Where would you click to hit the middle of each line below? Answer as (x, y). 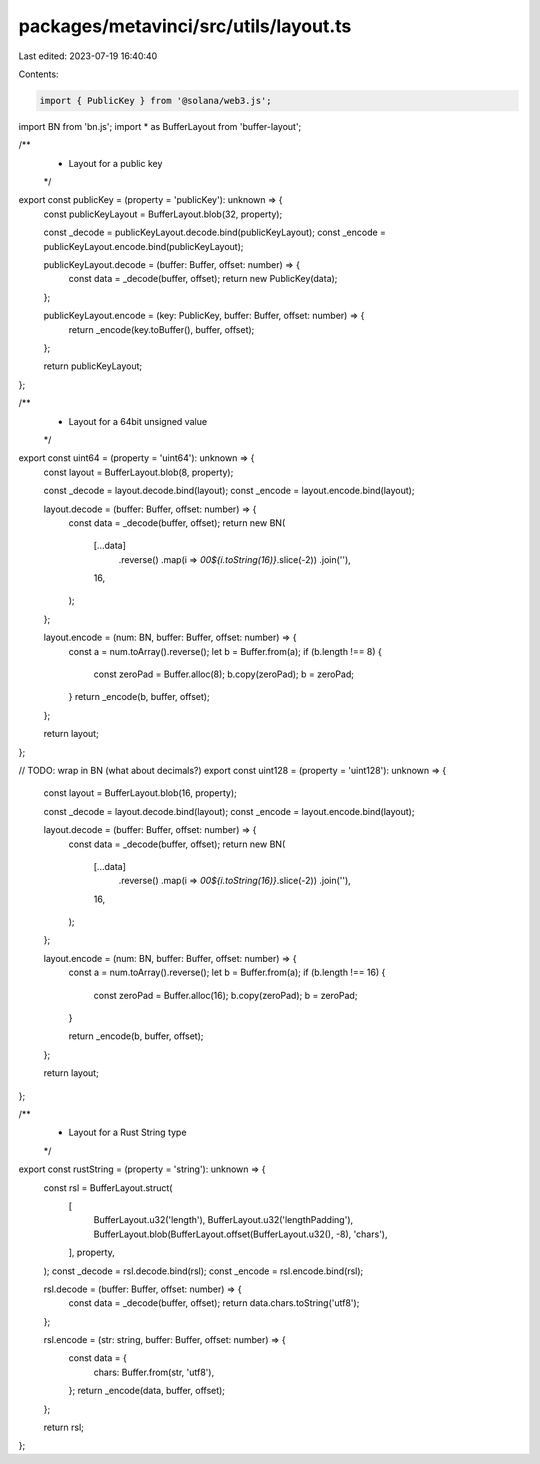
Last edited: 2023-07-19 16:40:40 (88, 56)
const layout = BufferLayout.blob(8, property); (138, 472)
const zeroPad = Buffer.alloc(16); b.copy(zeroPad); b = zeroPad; (225, 995)
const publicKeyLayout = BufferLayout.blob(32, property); (163, 214)
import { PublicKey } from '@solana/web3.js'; (155, 100)
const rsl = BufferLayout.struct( (108, 1187)
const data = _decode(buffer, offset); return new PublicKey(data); (203, 279)
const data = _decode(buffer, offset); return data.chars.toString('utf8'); (214, 1303)
